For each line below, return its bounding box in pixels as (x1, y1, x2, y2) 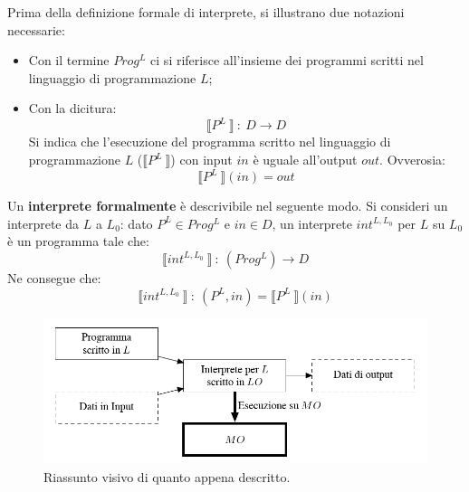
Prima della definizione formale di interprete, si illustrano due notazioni (7, 3, 405, 21)
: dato (120, 213, 153, 232)
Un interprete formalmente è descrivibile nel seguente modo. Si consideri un (7, 196, 448, 215)
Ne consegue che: (7, 268, 101, 287)
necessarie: (7, 20, 65, 39)
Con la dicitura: (28, 99, 117, 118)
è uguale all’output (253, 150, 358, 169)
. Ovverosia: (379, 150, 445, 169)
